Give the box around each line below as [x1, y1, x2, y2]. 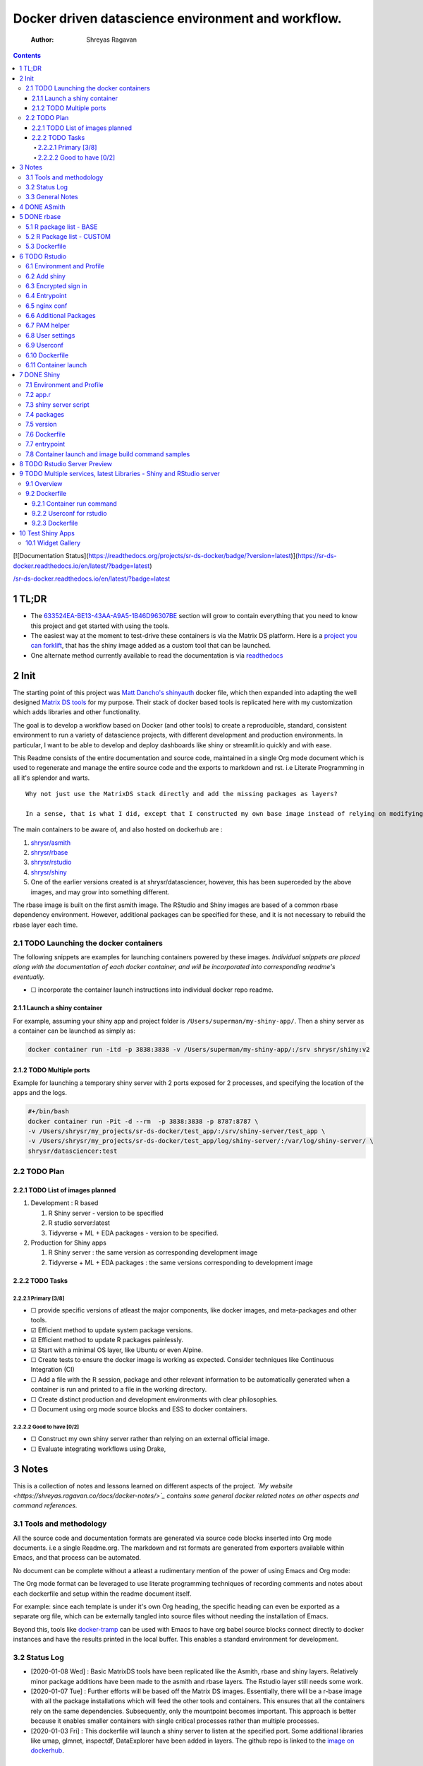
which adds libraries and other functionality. [13, 708, 141, 716]
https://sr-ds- [297, 552, 337, 560]
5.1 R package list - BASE [25, 223, 98, 231]
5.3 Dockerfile [25, 242, 66, 251]
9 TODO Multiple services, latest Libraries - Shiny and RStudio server [19, 470, 220, 478]
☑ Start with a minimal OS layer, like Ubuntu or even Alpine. [30, 1346, 204, 1354]
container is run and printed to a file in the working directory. [30, 1385, 207, 1394]
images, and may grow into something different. [30, 887, 170, 896]
